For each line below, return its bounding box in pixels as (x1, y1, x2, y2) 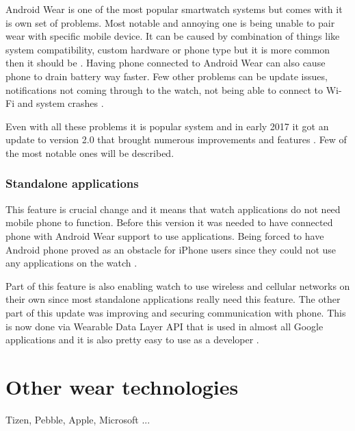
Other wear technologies (5, 372, 239, 400)
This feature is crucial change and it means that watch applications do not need (5, 201, 341, 216)
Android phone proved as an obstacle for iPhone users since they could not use (5, 242, 337, 256)
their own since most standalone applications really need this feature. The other (5, 292, 341, 306)
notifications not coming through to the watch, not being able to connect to (5, 82, 324, 97)
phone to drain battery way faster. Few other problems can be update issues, (5, 69, 328, 83)
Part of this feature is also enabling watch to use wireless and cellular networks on (5, 278, 350, 293)
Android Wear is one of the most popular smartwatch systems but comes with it (5, 2, 343, 16)
